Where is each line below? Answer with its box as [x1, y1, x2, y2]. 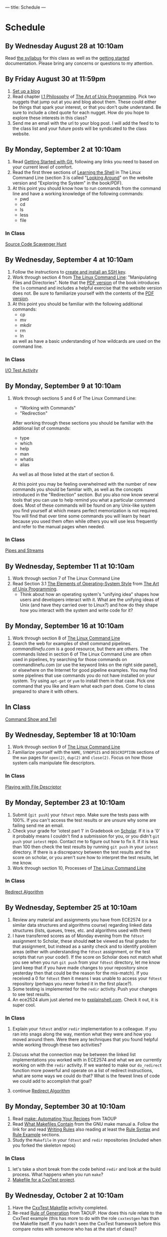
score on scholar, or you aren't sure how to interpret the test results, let [12, 854, 159, 860]
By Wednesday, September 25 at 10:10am [5, 903, 137, 912]
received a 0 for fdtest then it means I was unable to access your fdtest [12, 975, 162, 981]
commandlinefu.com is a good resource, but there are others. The [12, 646, 149, 652]
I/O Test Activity [5, 367, 38, 373]
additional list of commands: [12, 425, 71, 431]
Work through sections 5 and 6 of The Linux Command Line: [12, 395, 137, 401]
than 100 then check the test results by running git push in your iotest [12, 844, 159, 850]
